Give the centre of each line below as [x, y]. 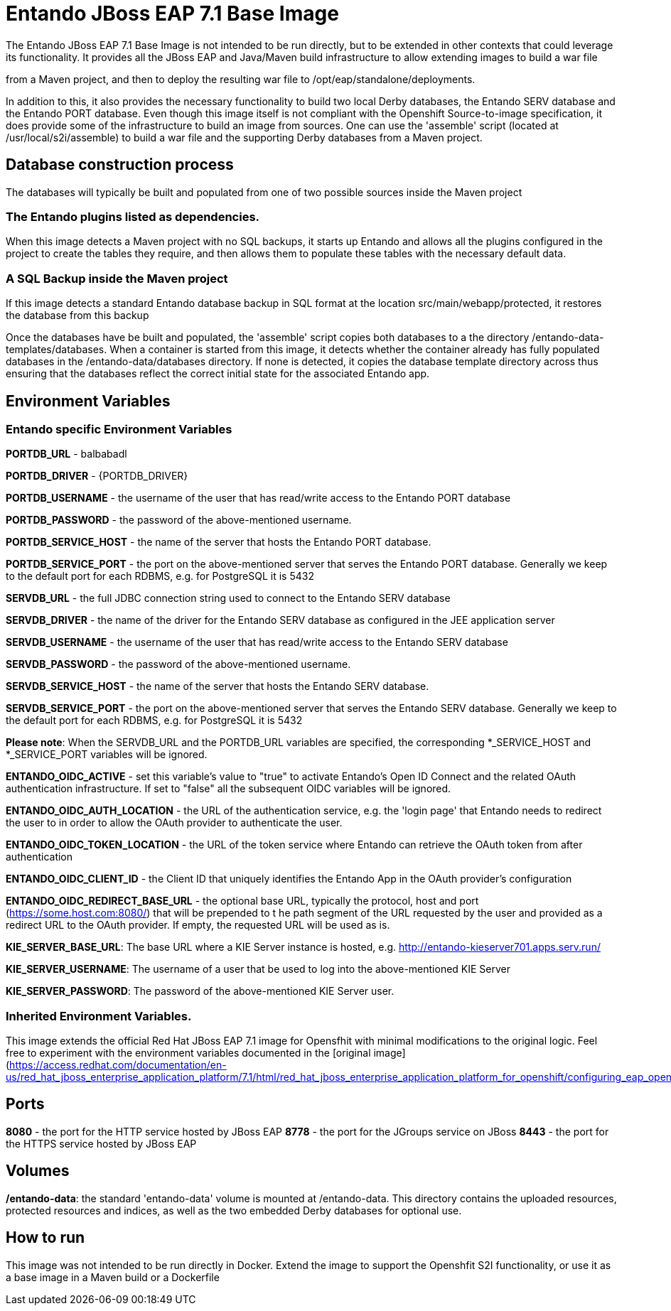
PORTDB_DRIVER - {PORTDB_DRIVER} [97, 476]
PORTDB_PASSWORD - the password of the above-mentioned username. [179, 520]
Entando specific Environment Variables [119, 429]
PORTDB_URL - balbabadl [66, 454]
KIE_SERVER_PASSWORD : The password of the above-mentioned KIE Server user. [200, 991]
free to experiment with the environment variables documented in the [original [188, 1053]
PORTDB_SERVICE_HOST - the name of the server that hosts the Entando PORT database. [219, 542]
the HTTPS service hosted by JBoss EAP [101, 1143]
